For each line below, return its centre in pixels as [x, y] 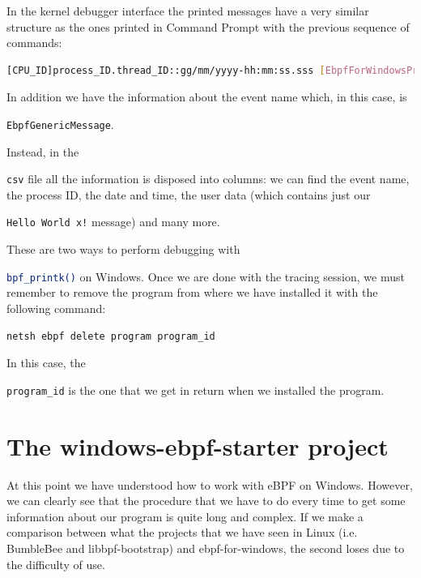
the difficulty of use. [56, 564]
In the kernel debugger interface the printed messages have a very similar [188, 11]
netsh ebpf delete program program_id [111, 336]
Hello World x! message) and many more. [113, 222]
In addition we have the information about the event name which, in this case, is [207, 97]
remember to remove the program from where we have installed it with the [192, 292]
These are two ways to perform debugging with [123, 249]
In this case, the [46, 363]
